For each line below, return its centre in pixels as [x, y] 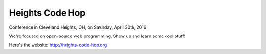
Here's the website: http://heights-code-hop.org [58, 45]
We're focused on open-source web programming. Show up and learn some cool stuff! [97, 36]
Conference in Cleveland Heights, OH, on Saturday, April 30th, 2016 [78, 27]
